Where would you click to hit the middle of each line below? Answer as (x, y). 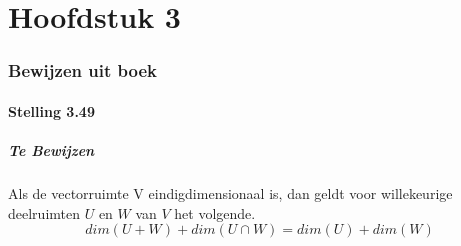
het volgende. (215, 212)
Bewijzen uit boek (82, 70)
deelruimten (44, 212)
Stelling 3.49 (51, 110)
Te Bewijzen (51, 150)
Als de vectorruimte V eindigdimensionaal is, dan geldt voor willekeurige (230, 192)
